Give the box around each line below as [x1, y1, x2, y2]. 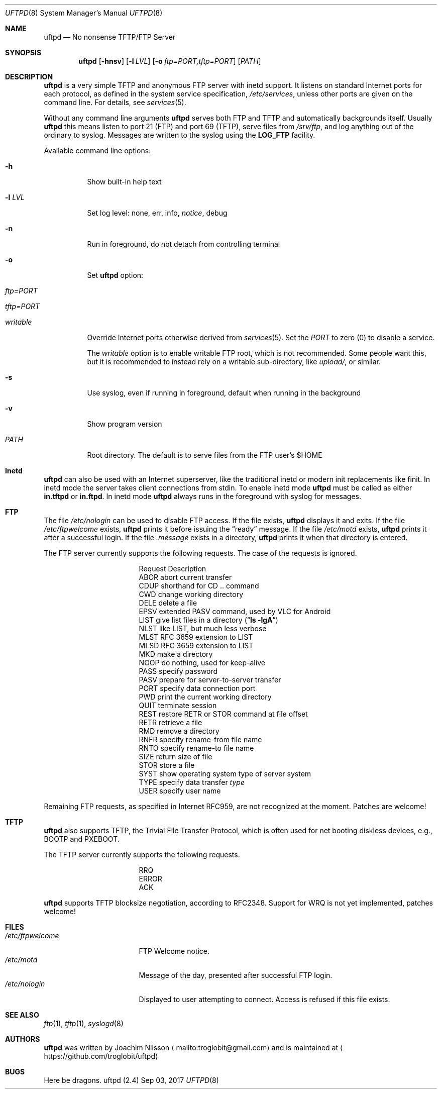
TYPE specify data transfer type [139, 778, 245, 786]
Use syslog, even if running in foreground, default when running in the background [87, 388, 361, 397]
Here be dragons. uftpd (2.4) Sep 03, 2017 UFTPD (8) [44, 1076, 219, 1084]
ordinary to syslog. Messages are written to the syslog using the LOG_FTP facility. [44, 131, 315, 139]
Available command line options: [44, 146, 151, 155]
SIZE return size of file [139, 752, 212, 761]
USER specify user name [139, 786, 221, 795]
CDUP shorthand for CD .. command [139, 581, 259, 590]
